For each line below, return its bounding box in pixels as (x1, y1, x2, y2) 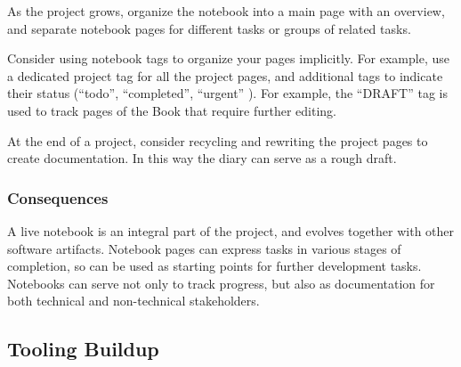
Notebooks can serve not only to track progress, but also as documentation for (7, 273, 435, 292)
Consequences (7, 186, 109, 208)
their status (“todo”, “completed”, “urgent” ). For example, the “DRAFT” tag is (7, 84, 448, 102)
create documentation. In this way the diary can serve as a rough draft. (7, 149, 397, 167)
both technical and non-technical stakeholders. (7, 291, 260, 310)
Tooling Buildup (7, 335, 159, 363)
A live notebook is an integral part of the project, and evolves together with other (7, 221, 455, 240)
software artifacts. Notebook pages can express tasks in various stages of (7, 239, 401, 257)
